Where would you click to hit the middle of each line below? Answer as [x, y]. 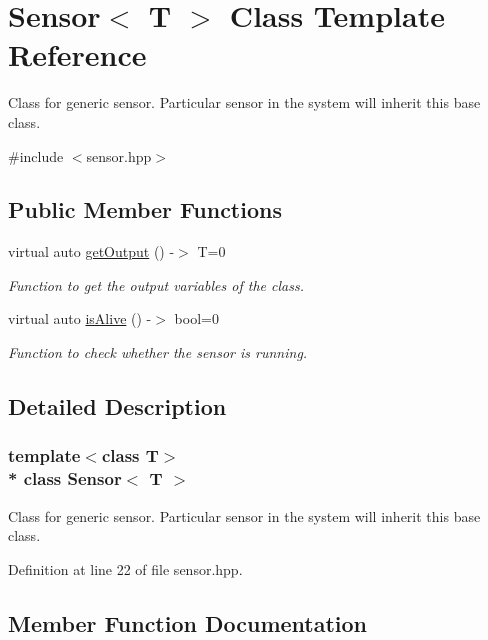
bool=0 [196, 318]
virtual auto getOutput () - [91, 251]
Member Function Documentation [188, 622]
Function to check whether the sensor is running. [158, 352]
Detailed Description [117, 406]
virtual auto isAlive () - [80, 318]
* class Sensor [65, 478]
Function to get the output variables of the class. [156, 284]
